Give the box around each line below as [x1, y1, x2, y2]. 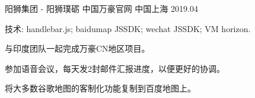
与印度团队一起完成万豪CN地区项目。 [5, 42, 150, 55]
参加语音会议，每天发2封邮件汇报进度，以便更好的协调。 [5, 62, 225, 74]
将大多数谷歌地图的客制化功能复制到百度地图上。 [5, 82, 196, 94]
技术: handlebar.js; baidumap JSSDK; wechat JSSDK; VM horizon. [5, 22, 251, 34]
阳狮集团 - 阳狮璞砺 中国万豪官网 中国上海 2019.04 [5, 2, 198, 14]
